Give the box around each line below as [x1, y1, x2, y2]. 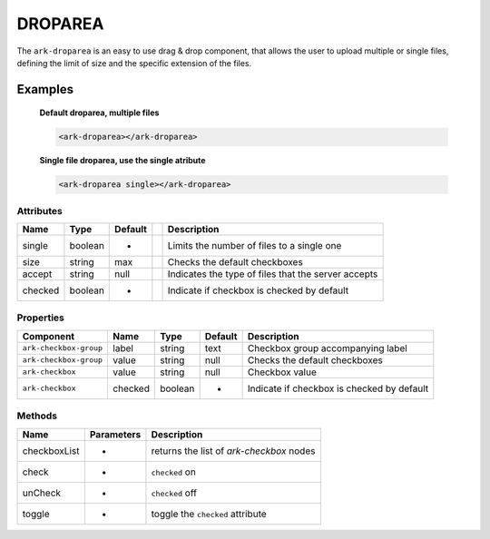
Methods [16, 409, 58, 422]
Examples [16, 82, 74, 97]
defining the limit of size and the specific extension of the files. [16, 57, 252, 68]
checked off [151, 486, 197, 499]
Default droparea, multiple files [39, 107, 160, 118]
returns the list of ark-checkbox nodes [151, 445, 316, 457]
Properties [16, 311, 65, 324]
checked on [151, 465, 197, 478]
